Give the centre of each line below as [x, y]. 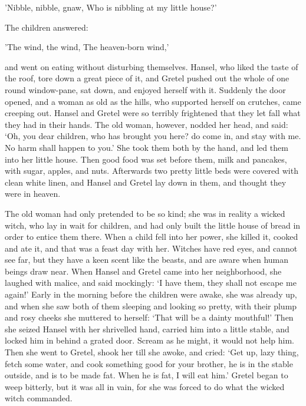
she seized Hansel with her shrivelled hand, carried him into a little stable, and [147, 329]
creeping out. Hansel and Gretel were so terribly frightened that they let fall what [153, 113]
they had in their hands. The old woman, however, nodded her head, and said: [147, 124]
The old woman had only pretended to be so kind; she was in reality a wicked [145, 213]
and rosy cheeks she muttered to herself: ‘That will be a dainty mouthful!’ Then [149, 317]
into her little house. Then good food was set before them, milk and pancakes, [146, 159]
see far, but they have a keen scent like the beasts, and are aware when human [147, 260]
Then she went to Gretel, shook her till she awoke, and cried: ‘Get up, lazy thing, [152, 352]
